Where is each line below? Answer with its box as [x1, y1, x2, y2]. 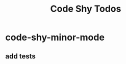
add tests [5, 52, 36, 60]
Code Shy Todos [50, 3, 121, 15]
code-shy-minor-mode [5, 31, 105, 43]
